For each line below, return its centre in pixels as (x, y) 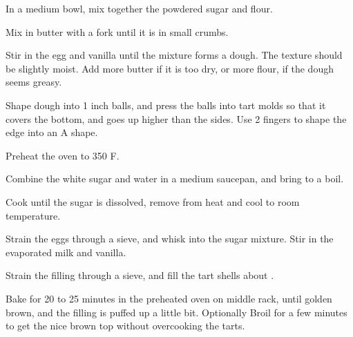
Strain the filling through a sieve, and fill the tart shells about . (140, 275)
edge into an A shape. (52, 132)
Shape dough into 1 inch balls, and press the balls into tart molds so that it (166, 105)
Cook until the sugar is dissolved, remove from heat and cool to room (153, 201)
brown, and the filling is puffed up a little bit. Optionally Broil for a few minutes (176, 312)
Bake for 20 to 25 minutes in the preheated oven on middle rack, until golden (169, 298)
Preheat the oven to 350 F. (63, 155)
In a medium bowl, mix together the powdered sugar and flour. (139, 8)
